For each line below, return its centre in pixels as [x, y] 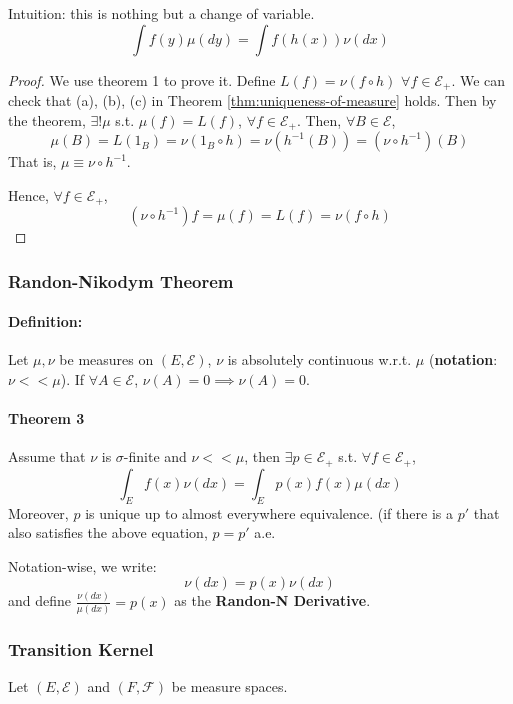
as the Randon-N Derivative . [272, 600]
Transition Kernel [81, 648]
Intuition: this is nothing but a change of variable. [161, 13]
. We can [478, 79]
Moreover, [38, 512]
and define [40, 600]
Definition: [45, 321]
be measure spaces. [229, 686]
